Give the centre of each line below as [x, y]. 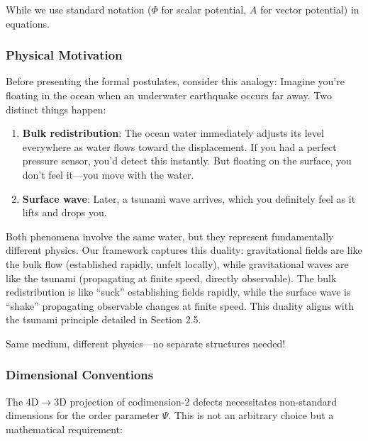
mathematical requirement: [64, 429]
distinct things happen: [56, 109]
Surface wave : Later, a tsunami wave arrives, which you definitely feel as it [189, 198]
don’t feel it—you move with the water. [108, 174]
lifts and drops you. [65, 212]
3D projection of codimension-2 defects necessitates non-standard [196, 401]
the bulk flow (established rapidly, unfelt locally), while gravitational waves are [177, 263]
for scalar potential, [204, 9]
